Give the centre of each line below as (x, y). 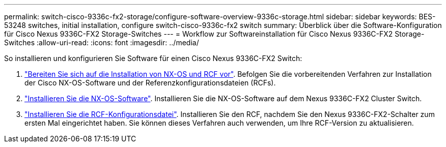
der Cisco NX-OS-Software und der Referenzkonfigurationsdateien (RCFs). (150, 83)
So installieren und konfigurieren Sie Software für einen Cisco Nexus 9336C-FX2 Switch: (153, 58)
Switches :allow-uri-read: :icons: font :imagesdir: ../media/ (102, 42)
